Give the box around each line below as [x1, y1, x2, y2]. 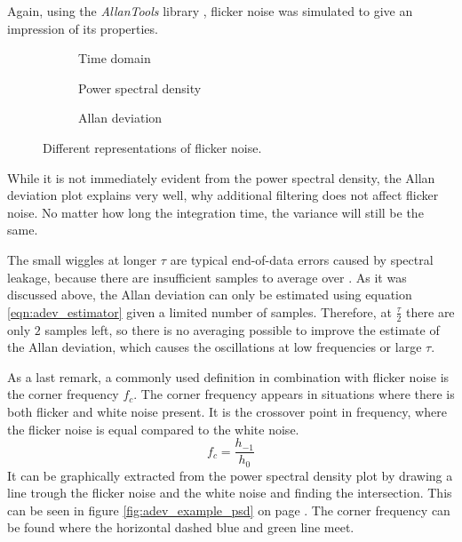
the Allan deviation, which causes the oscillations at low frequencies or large [7, 338, 422, 356]
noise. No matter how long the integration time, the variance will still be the [7, 203, 424, 221]
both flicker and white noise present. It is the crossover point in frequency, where [7, 402, 447, 420]
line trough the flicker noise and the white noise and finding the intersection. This [7, 483, 452, 502]
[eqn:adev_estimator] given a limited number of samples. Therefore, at [7, 302, 392, 321]
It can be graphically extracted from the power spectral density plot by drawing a [7, 466, 453, 484]
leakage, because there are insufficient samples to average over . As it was [7, 267, 407, 286]
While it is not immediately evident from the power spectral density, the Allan [7, 168, 435, 187]
